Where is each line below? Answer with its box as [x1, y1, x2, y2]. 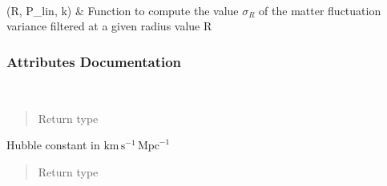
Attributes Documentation [6, 51, 182, 71]
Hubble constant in [6, 137, 100, 153]
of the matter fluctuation [259, 2, 381, 18]
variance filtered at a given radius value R [6, 18, 212, 34]
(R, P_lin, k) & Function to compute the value [6, 2, 239, 18]
